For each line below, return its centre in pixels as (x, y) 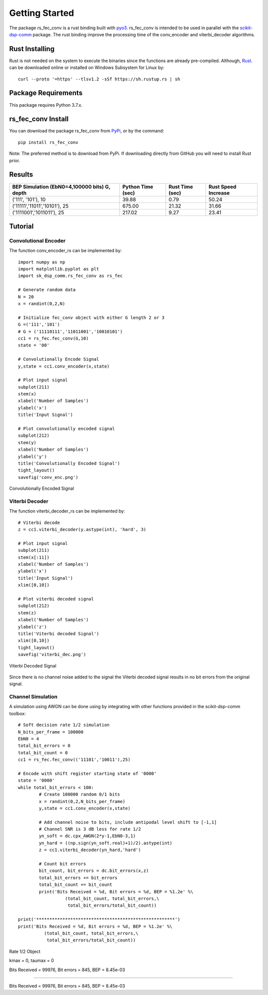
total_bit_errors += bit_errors (78, 878)
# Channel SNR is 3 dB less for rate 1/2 (90, 829)
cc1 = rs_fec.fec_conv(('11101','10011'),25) (74, 760)
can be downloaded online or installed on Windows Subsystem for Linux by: (87, 67)
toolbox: (17, 713)
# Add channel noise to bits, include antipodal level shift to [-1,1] (128, 822)
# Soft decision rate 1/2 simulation (64, 725)
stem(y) (27, 442)
